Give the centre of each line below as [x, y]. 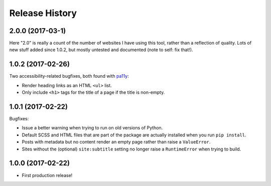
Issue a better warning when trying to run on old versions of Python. [92, 128]
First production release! [47, 175]
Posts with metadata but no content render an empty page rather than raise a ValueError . [116, 142]
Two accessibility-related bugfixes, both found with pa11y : [69, 76]
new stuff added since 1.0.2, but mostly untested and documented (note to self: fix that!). [101, 50]
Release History [43, 13]
